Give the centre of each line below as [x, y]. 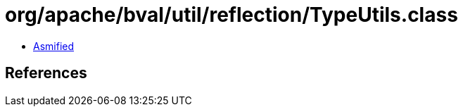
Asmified [54, 46]
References [46, 73]
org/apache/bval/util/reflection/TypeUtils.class [231, 15]
